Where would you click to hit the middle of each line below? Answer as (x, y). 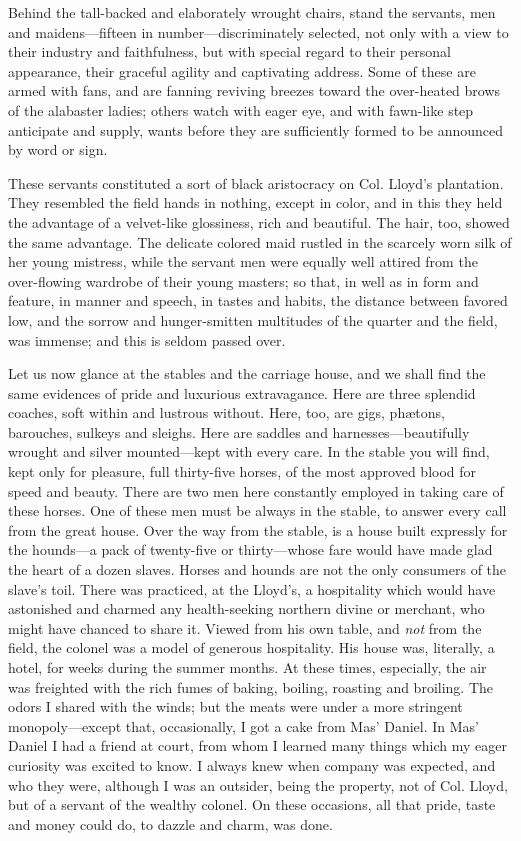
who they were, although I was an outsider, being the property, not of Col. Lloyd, (258, 784)
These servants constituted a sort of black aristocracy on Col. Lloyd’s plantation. (256, 182)
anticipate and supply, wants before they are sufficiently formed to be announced (256, 129)
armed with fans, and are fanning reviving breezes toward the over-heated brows (254, 90)
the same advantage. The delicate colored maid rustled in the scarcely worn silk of (260, 241)
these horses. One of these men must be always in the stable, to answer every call (257, 510)
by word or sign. (58, 149)
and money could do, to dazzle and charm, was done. (170, 823)
